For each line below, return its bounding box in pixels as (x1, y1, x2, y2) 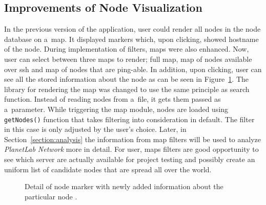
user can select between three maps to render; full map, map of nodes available (4, 53, 252, 64)
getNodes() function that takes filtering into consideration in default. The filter (4, 113, 255, 124)
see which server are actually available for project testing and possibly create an (4, 153, 255, 164)
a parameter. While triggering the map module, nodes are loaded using (4, 103, 229, 114)
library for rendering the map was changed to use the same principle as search (4, 83, 250, 94)
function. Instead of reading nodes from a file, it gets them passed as (4, 94, 221, 104)
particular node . (25, 191, 77, 201)
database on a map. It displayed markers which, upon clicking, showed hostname (4, 33, 259, 44)
